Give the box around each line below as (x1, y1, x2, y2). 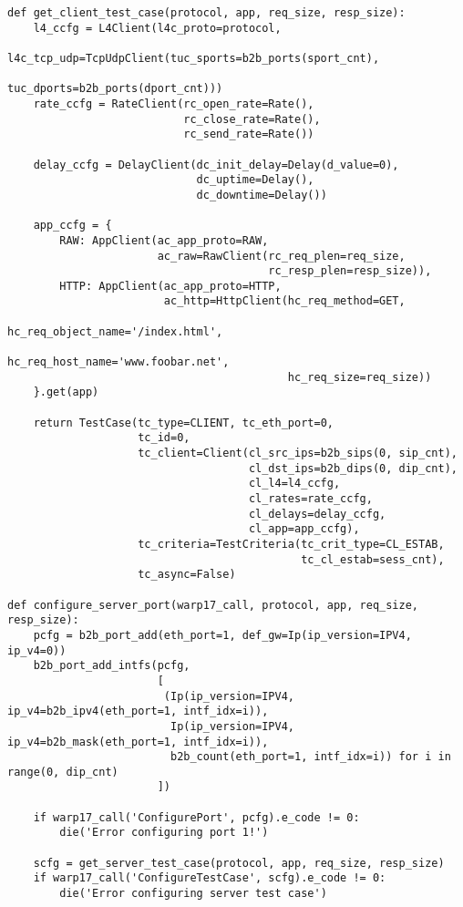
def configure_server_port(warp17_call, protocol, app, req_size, (7, 598, 419, 612)
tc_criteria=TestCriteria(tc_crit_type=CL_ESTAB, (138, 537, 445, 551)
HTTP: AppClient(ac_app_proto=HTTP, (59, 279, 282, 293)
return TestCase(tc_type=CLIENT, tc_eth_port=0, (33, 416, 334, 429)
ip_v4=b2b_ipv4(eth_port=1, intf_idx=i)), (7, 705, 269, 718)
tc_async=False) (138, 568, 236, 582)
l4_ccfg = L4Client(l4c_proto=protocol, (33, 21, 282, 35)
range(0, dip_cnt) (7, 765, 118, 778)
